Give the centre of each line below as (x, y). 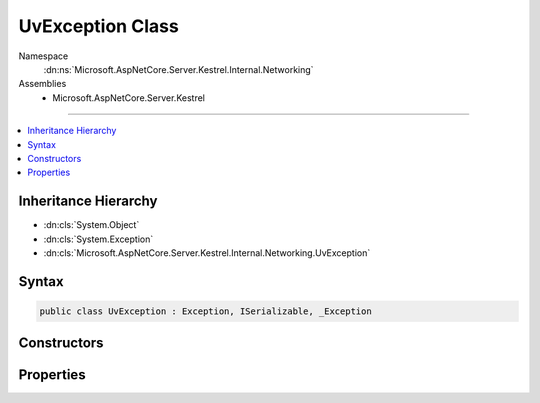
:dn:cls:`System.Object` (91, 225)
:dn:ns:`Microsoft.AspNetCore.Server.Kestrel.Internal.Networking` (178, 69)
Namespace (43, 56)
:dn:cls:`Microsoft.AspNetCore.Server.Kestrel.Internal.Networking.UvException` (207, 252)
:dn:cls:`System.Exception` (98, 239)
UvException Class (98, 26)
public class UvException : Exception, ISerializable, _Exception (205, 311)
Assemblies (42, 84)
